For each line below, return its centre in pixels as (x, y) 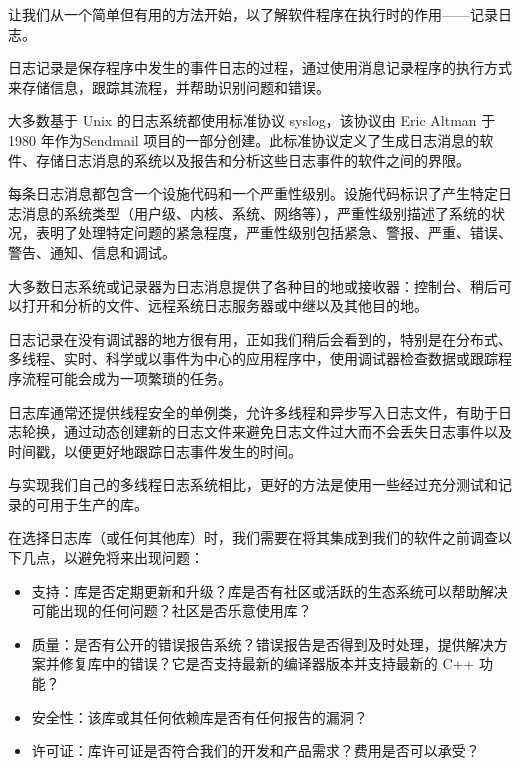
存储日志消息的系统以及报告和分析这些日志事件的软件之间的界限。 (252, 159)
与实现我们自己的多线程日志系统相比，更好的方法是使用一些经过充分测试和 (253, 484)
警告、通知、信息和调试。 (92, 251)
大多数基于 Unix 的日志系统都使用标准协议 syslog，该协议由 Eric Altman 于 (252, 120)
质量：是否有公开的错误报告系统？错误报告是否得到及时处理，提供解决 (262, 643)
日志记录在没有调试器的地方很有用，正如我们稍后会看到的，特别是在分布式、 (260, 338)
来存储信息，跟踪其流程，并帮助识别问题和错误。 (169, 86)
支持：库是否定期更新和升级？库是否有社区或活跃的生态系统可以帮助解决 (269, 590)
